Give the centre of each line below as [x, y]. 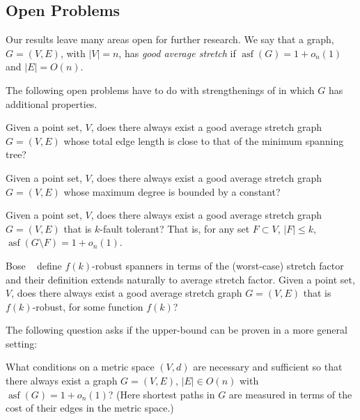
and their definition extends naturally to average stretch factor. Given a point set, [180, 279]
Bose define [34, 265]
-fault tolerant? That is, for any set [175, 228]
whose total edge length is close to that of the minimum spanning [204, 140]
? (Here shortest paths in [162, 394]
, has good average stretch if [177, 53]
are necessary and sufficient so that [268, 367]
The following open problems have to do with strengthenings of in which [160, 90]
